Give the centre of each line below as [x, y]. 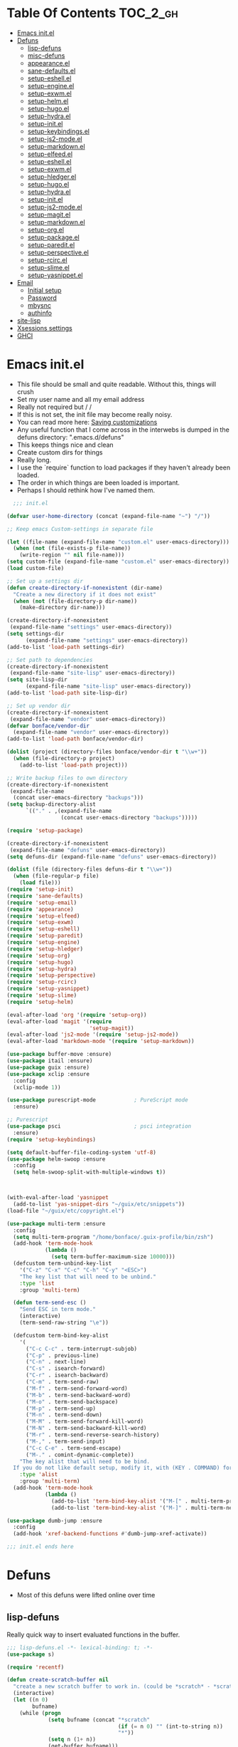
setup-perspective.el [58, 252]
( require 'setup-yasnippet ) [48, 989]
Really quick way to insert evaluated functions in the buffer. [93, 1634]
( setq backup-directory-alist [52, 804]
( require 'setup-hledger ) [45, 949]
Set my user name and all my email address [81, 399]
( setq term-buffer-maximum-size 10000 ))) [113, 1257]
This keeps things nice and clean [65, 445]
